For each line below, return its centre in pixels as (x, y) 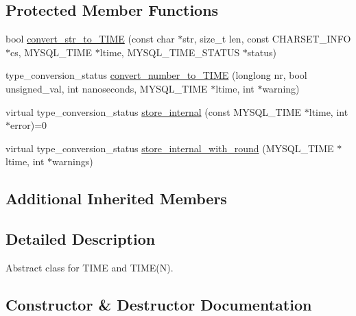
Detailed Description (81, 239)
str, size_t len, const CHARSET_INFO (267, 39)
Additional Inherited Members (116, 198)
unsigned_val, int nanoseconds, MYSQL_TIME (107, 88)
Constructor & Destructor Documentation (159, 304)
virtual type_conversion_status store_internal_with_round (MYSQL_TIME (170, 148)
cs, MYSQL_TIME (51, 52)
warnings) (73, 161)
